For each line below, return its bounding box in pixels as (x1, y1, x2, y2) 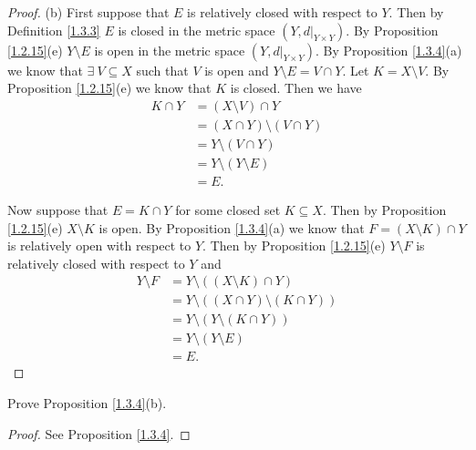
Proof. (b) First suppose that (7, 3, 170, 21)
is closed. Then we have (230, 78, 362, 97)
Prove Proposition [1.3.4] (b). (7, 394, 167, 413)
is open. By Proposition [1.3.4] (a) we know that (98, 218, 365, 237)
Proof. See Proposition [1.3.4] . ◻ (7, 424, 191, 443)
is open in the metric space (94, 40, 245, 59)
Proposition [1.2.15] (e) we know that (7, 78, 212, 97)
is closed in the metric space (118, 20, 275, 39)
